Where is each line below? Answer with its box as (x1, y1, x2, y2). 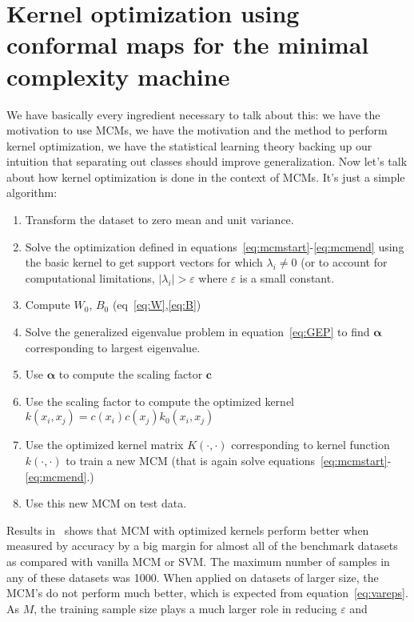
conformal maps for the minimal (6, 28, 369, 61)
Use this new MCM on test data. (25, 495, 187, 512)
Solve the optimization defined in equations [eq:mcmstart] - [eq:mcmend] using (25, 238, 404, 255)
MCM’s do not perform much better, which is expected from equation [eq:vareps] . (6, 584, 408, 601)
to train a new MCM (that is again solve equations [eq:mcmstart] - (66, 452, 392, 468)
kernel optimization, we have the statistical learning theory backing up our (6, 137, 372, 154)
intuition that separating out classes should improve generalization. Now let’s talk (6, 153, 408, 170)
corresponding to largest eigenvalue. (25, 339, 201, 355)
